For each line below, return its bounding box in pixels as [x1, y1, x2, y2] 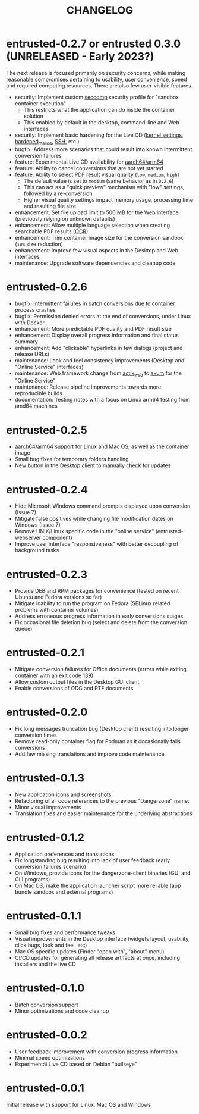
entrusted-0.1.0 [6, 981, 85, 995]
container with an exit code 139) [14, 672, 94, 679]
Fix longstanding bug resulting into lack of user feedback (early [14, 857, 170, 864]
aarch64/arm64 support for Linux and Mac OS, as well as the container [14, 443, 189, 450]
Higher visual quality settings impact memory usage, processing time [23, 196, 194, 203]
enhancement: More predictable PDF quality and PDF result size [14, 325, 172, 332]
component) [42, 534, 72, 542]
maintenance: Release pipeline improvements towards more [14, 383, 162, 390]
